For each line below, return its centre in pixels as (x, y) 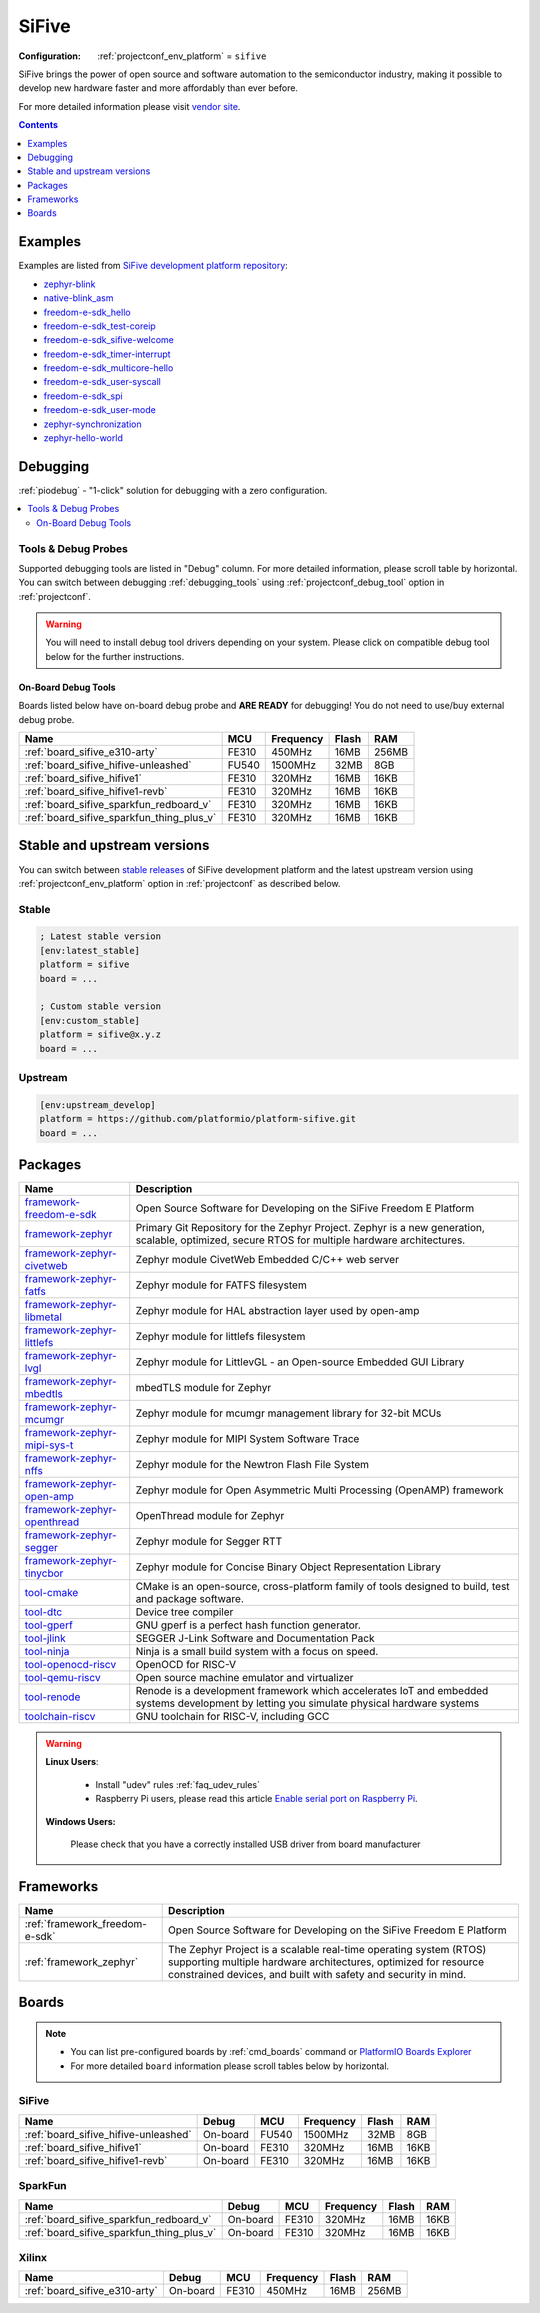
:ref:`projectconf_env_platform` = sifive (182, 56)
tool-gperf (49, 1625)
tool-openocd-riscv (70, 1664)
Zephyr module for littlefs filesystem (220, 1336)
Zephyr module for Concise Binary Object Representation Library (288, 1567)
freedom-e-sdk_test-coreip (100, 326)
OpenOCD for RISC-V (186, 1664)
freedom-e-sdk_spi (83, 396)
